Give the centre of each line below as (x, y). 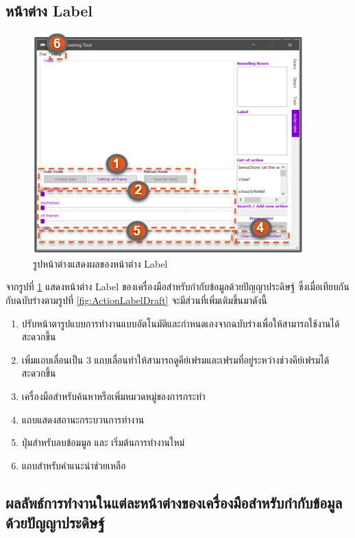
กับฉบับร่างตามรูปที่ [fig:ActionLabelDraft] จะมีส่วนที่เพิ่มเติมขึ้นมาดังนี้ (136, 300)
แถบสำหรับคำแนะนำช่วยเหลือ (74, 465)
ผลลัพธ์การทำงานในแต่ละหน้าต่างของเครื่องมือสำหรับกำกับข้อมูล (174, 502)
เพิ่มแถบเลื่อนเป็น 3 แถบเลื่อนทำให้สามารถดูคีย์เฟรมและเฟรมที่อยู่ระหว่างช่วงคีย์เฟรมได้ (175, 359)
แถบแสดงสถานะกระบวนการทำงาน (83, 419)
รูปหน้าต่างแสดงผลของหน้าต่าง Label (100, 263)
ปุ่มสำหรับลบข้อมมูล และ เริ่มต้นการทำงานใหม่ (103, 442)
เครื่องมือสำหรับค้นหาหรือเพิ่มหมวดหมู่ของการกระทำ (113, 396)
